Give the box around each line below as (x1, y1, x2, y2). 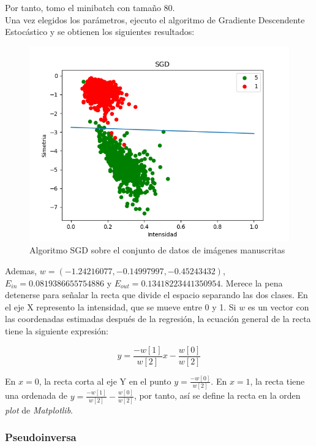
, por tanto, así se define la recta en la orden (134, 389, 301, 402)
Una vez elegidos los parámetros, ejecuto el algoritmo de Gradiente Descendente (5, 13, 305, 26)
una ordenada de (5, 389, 67, 402)
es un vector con (247, 300, 309, 313)
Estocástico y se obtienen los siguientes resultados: (5, 25, 195, 38)
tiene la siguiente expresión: (5, 324, 108, 337)
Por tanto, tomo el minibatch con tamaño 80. (5, 1, 175, 13)
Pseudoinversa (5, 429, 77, 445)
